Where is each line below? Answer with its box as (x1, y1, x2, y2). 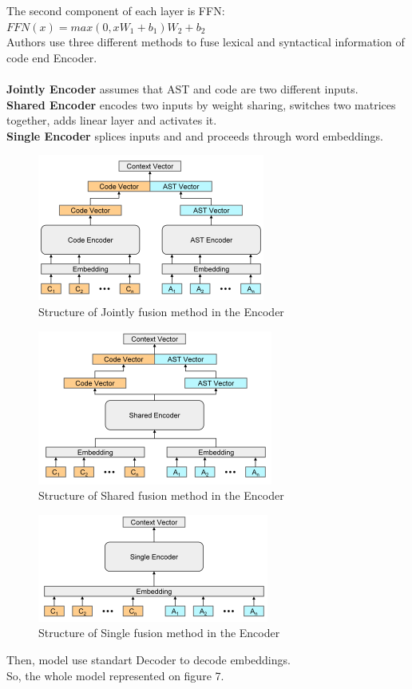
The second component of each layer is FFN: (6, 2, 225, 18)
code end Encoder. (6, 49, 97, 65)
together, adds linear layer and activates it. (6, 112, 217, 129)
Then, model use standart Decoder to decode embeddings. (6, 651, 291, 667)
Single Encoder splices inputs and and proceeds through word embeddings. (6, 127, 383, 144)
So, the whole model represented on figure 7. (6, 667, 224, 683)
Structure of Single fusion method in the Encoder (38, 624, 280, 641)
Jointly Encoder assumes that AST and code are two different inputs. (6, 80, 359, 97)
